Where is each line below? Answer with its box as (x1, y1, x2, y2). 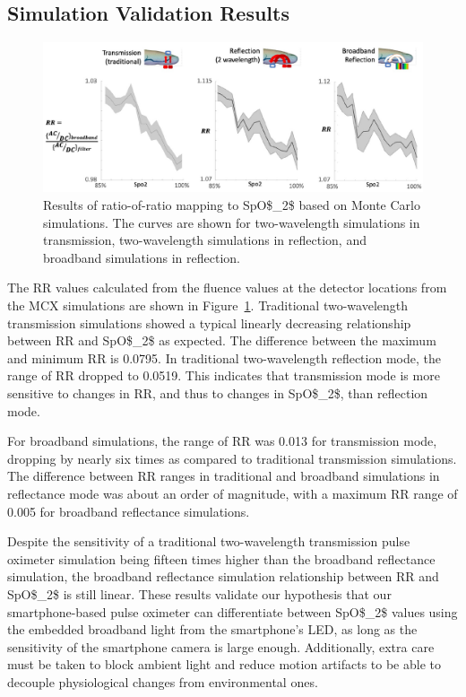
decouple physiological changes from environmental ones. (7, 672, 318, 691)
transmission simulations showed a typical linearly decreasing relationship (7, 313, 411, 332)
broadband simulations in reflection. (43, 248, 240, 266)
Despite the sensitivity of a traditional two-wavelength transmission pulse (7, 532, 410, 551)
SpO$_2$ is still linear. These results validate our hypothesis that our (7, 584, 392, 603)
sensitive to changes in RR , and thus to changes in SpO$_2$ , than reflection (7, 384, 428, 403)
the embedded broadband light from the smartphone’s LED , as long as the (7, 620, 418, 639)
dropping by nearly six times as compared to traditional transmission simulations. (7, 449, 457, 467)
